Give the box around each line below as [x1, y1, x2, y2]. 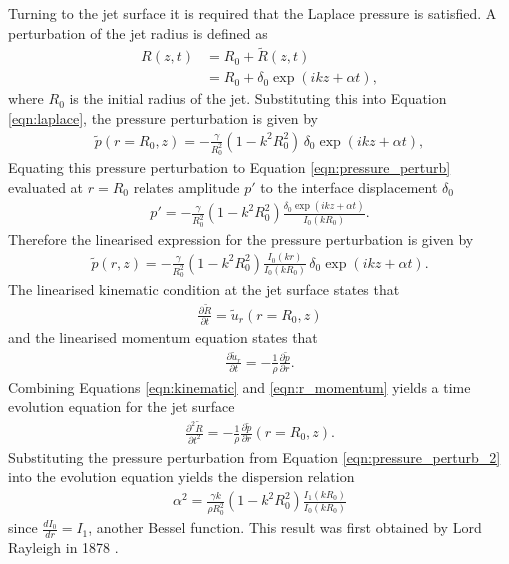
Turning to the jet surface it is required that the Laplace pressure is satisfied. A [8, 3, 497, 23]
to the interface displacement [260, 176, 438, 197]
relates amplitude [133, 176, 240, 197]
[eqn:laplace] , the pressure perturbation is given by [8, 108, 318, 129]
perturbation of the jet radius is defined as [8, 22, 268, 43]
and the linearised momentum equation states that [8, 327, 318, 348]
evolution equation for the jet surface [8, 396, 235, 417]
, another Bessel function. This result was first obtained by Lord [88, 517, 482, 538]
